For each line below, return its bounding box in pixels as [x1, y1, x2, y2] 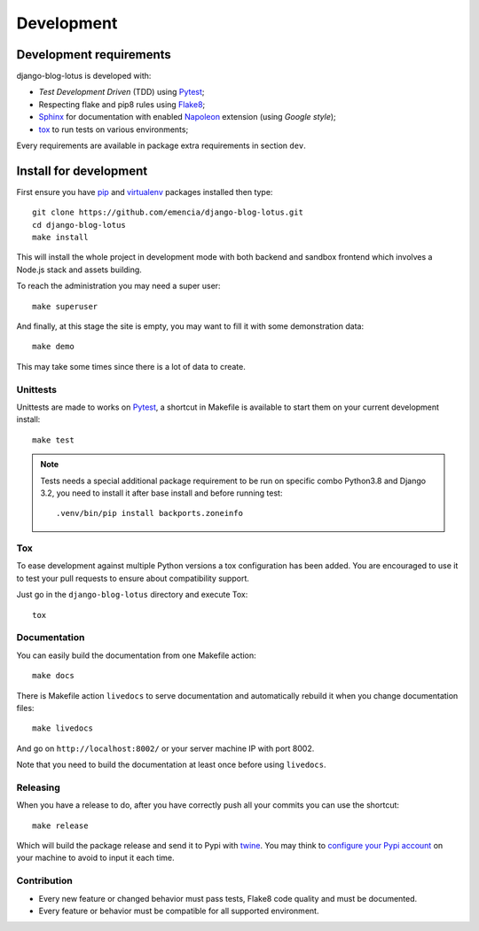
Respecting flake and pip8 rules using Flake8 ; [38, 98, 206, 110]
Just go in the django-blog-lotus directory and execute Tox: [16, 590, 248, 600]
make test [32, 434, 75, 445]
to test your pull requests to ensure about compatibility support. [16, 573, 250, 583]
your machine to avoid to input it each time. [16, 852, 175, 864]
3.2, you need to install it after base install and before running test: [40, 488, 283, 498]
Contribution [16, 874, 73, 887]
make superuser [32, 301, 98, 311]
